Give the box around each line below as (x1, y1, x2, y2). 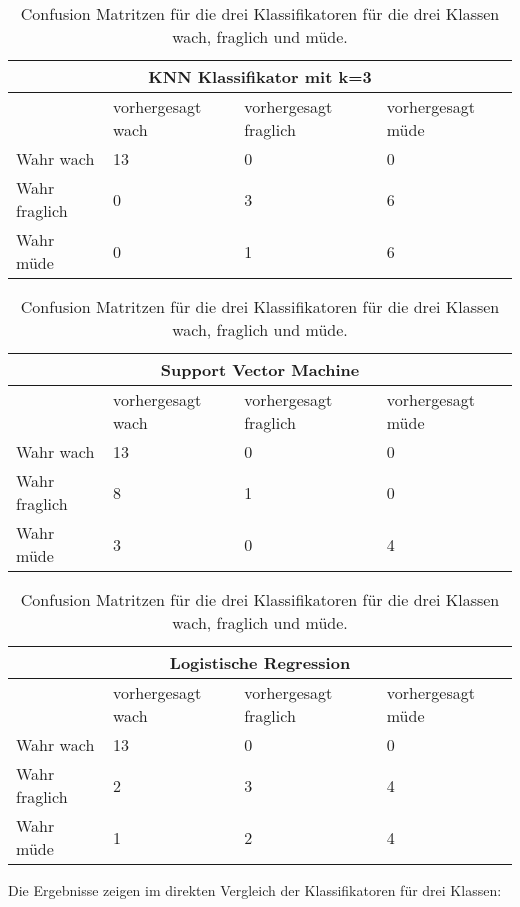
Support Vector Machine (160, 358, 360, 381)
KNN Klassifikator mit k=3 (148, 65, 372, 88)
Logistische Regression (169, 651, 351, 674)
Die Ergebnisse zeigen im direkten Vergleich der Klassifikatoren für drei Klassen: (8, 880, 502, 900)
